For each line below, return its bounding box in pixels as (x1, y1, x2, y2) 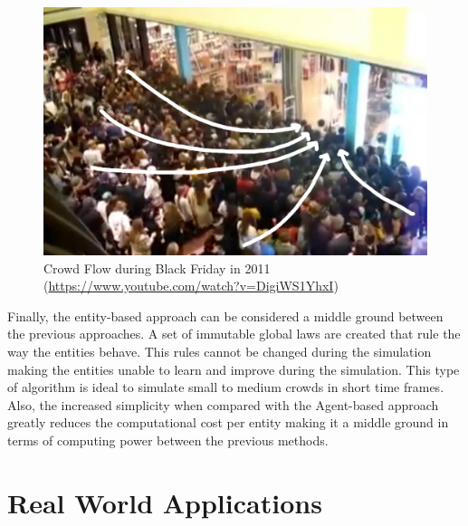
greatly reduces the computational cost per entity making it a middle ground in (7, 413, 449, 432)
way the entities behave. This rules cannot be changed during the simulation (7, 342, 432, 361)
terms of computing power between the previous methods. (7, 431, 329, 450)
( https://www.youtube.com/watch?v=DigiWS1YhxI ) (43, 276, 339, 295)
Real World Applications (7, 483, 322, 521)
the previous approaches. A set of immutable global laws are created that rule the (7, 324, 461, 343)
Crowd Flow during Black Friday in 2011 (43, 258, 271, 277)
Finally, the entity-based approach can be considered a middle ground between (7, 306, 444, 325)
